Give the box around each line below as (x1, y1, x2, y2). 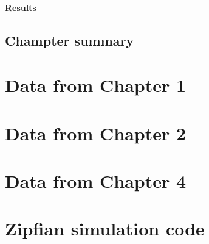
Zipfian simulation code (5, 216, 205, 241)
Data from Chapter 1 (5, 73, 187, 98)
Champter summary (5, 30, 134, 49)
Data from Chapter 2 (5, 120, 187, 145)
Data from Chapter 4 (5, 168, 187, 193)
